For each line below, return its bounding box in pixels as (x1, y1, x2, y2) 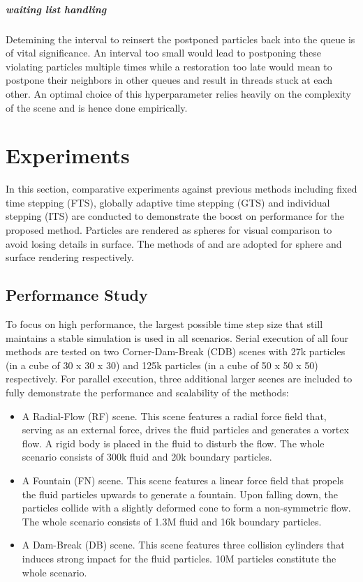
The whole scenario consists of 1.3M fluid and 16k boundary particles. (22, 514, 322, 528)
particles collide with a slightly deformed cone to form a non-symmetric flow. (22, 500, 351, 515)
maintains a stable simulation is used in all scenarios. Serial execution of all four (6, 330, 349, 345)
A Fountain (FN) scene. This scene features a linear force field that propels (22, 472, 343, 487)
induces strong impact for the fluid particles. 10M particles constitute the (22, 551, 336, 565)
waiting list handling (6, 1, 107, 16)
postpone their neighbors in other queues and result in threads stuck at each (6, 73, 333, 87)
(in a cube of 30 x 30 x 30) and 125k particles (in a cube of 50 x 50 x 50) (6, 357, 318, 372)
